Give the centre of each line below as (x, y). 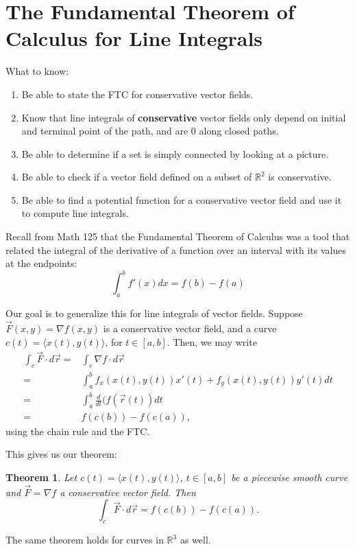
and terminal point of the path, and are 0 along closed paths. (150, 131)
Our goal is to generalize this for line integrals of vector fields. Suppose (154, 313)
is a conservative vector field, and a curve (190, 328)
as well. (195, 540)
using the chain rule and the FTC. (78, 431)
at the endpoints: (41, 263)
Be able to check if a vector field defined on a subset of (137, 177)
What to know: (37, 71)
